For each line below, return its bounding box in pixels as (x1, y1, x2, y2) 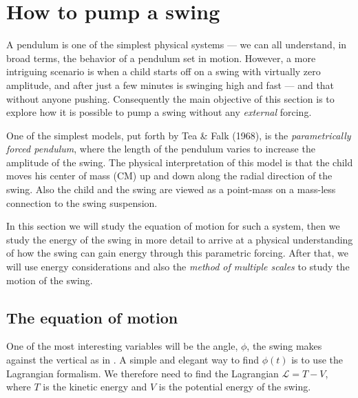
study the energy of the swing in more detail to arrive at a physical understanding (6, 232, 353, 246)
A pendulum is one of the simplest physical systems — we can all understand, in (6, 37, 347, 52)
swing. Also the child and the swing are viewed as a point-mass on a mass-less (6, 182, 336, 197)
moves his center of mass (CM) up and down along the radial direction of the (6, 168, 333, 183)
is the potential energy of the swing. (158, 379, 311, 394)
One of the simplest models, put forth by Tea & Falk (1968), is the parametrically (6, 128, 351, 142)
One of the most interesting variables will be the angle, (6, 339, 238, 353)
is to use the (291, 352, 343, 367)
